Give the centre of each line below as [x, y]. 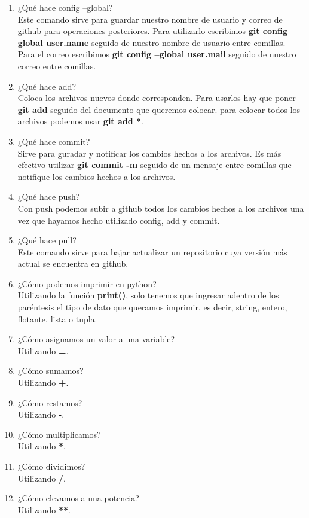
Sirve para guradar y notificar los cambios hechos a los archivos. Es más [149, 153]
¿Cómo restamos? [50, 402]
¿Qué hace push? [49, 196]
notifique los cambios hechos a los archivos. [97, 176]
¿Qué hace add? [47, 86]
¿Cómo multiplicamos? [59, 434]
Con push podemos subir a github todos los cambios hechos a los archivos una [161, 208]
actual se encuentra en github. [73, 263]
